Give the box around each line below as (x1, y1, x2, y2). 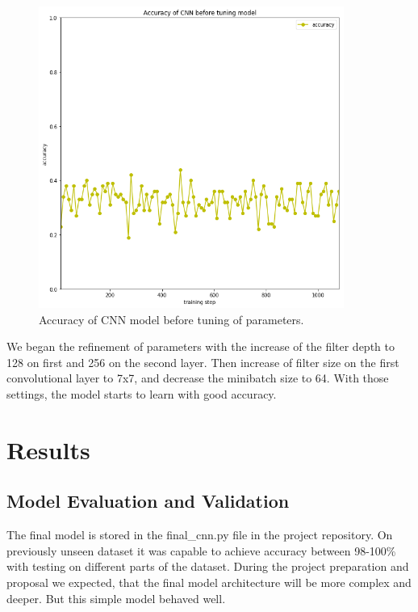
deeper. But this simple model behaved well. (6, 589, 226, 606)
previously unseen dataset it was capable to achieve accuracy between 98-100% (6, 542, 396, 559)
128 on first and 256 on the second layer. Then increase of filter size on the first (6, 353, 399, 370)
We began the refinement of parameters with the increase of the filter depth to (6, 338, 395, 355)
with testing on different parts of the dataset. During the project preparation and (6, 558, 409, 575)
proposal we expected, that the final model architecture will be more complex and (6, 573, 412, 590)
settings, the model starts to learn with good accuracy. (6, 385, 277, 402)
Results (6, 433, 90, 466)
